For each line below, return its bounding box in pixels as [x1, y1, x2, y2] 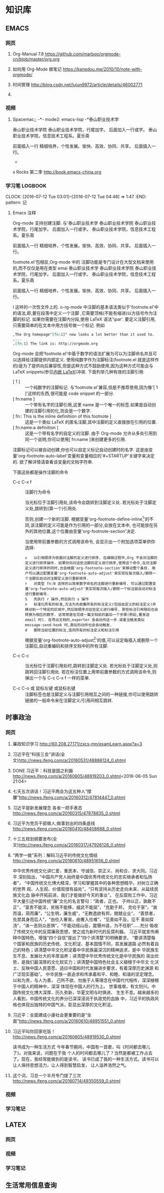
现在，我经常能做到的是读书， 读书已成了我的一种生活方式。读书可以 [21, 1056, 159, 1062]
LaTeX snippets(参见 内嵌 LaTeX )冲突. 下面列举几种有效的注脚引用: [12, 369, 145, 375]
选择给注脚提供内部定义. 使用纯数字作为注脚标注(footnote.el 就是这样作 [17, 357, 159, 363]
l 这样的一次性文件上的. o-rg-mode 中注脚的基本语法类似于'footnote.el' [12, 304, 155, 310]
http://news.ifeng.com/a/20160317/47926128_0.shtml [18, 842, 126, 848]
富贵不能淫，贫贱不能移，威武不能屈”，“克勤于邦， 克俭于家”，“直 [25, 904, 158, 910]
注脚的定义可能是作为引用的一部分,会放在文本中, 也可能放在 [34, 522, 154, 528]
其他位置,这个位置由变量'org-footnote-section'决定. [33, 528, 136, 534]
